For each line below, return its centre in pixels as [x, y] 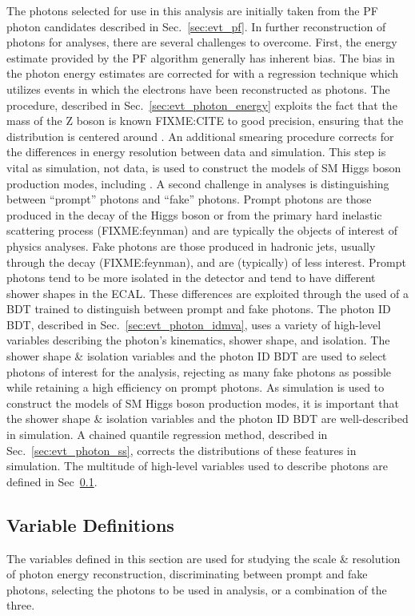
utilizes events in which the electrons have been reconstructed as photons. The [198, 89]
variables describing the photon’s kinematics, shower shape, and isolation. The [198, 340]
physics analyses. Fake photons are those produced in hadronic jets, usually [191, 246]
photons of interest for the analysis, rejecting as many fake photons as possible [199, 371]
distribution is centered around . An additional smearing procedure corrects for [200, 136]
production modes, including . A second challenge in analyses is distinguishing [198, 183]
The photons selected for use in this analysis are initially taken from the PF [192, 10]
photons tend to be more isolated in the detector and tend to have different [191, 278]
